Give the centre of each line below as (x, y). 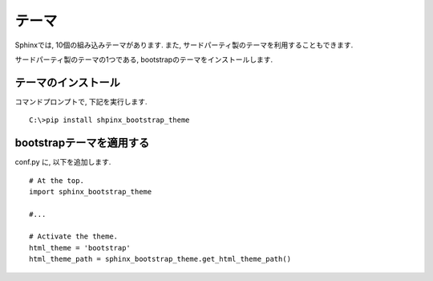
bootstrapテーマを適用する (82, 143)
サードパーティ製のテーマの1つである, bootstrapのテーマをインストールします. (144, 59)
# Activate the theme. (74, 236)
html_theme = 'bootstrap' (80, 248)
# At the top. (57, 180)
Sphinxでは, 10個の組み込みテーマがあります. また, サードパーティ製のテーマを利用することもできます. (184, 45)
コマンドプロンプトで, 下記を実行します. (81, 101)
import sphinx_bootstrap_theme (91, 191)
